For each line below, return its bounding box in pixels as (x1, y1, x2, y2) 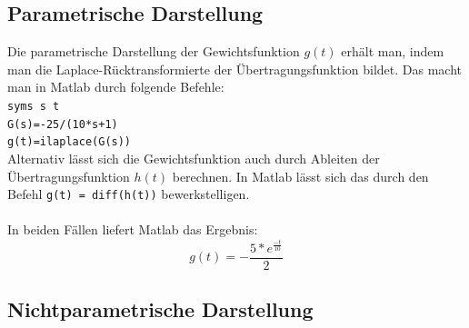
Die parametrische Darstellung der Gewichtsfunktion (7, 42, 300, 61)
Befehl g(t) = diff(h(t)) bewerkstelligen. (7, 184, 250, 204)
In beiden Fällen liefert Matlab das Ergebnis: (7, 220, 258, 239)
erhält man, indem (341, 42, 444, 61)
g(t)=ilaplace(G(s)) (7, 135, 132, 149)
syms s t (7, 99, 60, 113)
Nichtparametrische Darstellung (7, 295, 314, 323)
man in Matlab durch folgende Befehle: (7, 77, 225, 96)
